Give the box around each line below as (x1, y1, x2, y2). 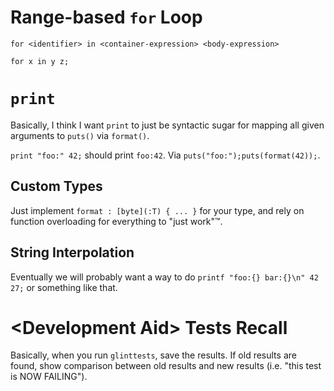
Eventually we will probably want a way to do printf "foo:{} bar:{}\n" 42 (10, 271, 319, 283)
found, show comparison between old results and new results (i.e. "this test (10, 360, 322, 372)
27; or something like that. (10, 281, 118, 293)
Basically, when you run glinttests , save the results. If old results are (10, 349, 297, 361)
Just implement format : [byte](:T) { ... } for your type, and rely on (10, 204, 305, 216)
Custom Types (10, 178, 103, 195)
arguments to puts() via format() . (10, 129, 150, 141)
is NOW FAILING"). (10, 371, 88, 383)
